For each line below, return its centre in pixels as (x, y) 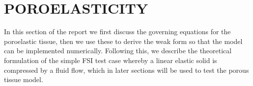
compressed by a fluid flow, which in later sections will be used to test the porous (126, 70)
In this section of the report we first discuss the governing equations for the (117, 32)
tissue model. (24, 79)
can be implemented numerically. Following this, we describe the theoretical (118, 51)
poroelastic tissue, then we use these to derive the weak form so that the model (123, 41)
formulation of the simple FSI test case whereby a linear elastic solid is (111, 60)
